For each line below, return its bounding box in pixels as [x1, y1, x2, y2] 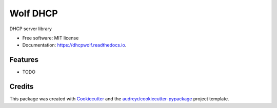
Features [9, 55, 38, 64]
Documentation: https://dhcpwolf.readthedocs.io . [22, 42, 127, 48]
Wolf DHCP [9, 8, 58, 19]
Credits [9, 82, 34, 91]
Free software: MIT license [22, 35, 79, 41]
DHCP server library [9, 26, 52, 32]
